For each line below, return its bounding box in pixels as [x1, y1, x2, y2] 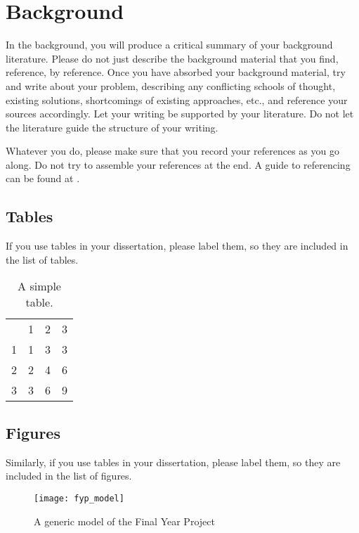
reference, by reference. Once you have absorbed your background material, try [6, 65, 346, 79]
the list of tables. [6, 252, 79, 266]
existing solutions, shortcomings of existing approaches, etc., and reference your [6, 92, 348, 107]
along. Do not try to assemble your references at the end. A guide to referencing [6, 157, 351, 172]
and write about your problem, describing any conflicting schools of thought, [6, 78, 336, 93]
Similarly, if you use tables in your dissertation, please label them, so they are [6, 454, 341, 469]
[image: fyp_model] [34, 493, 124, 503]
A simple [18, 278, 61, 295]
